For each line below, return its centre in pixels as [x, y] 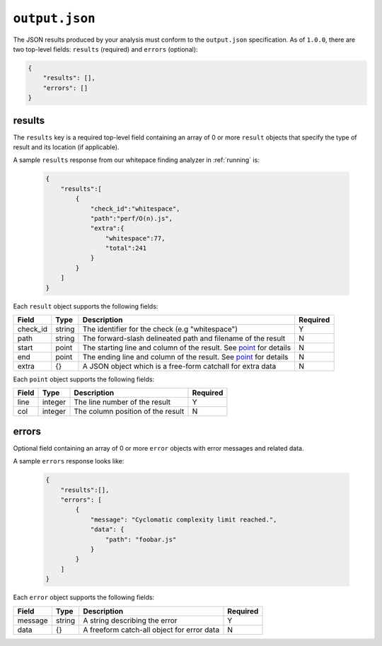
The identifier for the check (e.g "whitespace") [160, 329]
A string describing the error [130, 621]
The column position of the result [129, 412]
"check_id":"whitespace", [135, 208]
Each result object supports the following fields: [86, 306]
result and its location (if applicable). [66, 147]
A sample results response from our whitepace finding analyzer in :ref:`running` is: [136, 160]
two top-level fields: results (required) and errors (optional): [105, 49]
